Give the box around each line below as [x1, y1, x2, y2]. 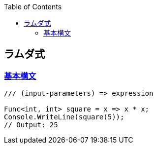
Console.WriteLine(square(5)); [4, 113, 125, 121]
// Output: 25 [4, 121, 58, 129]
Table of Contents [4, 2, 62, 11]
